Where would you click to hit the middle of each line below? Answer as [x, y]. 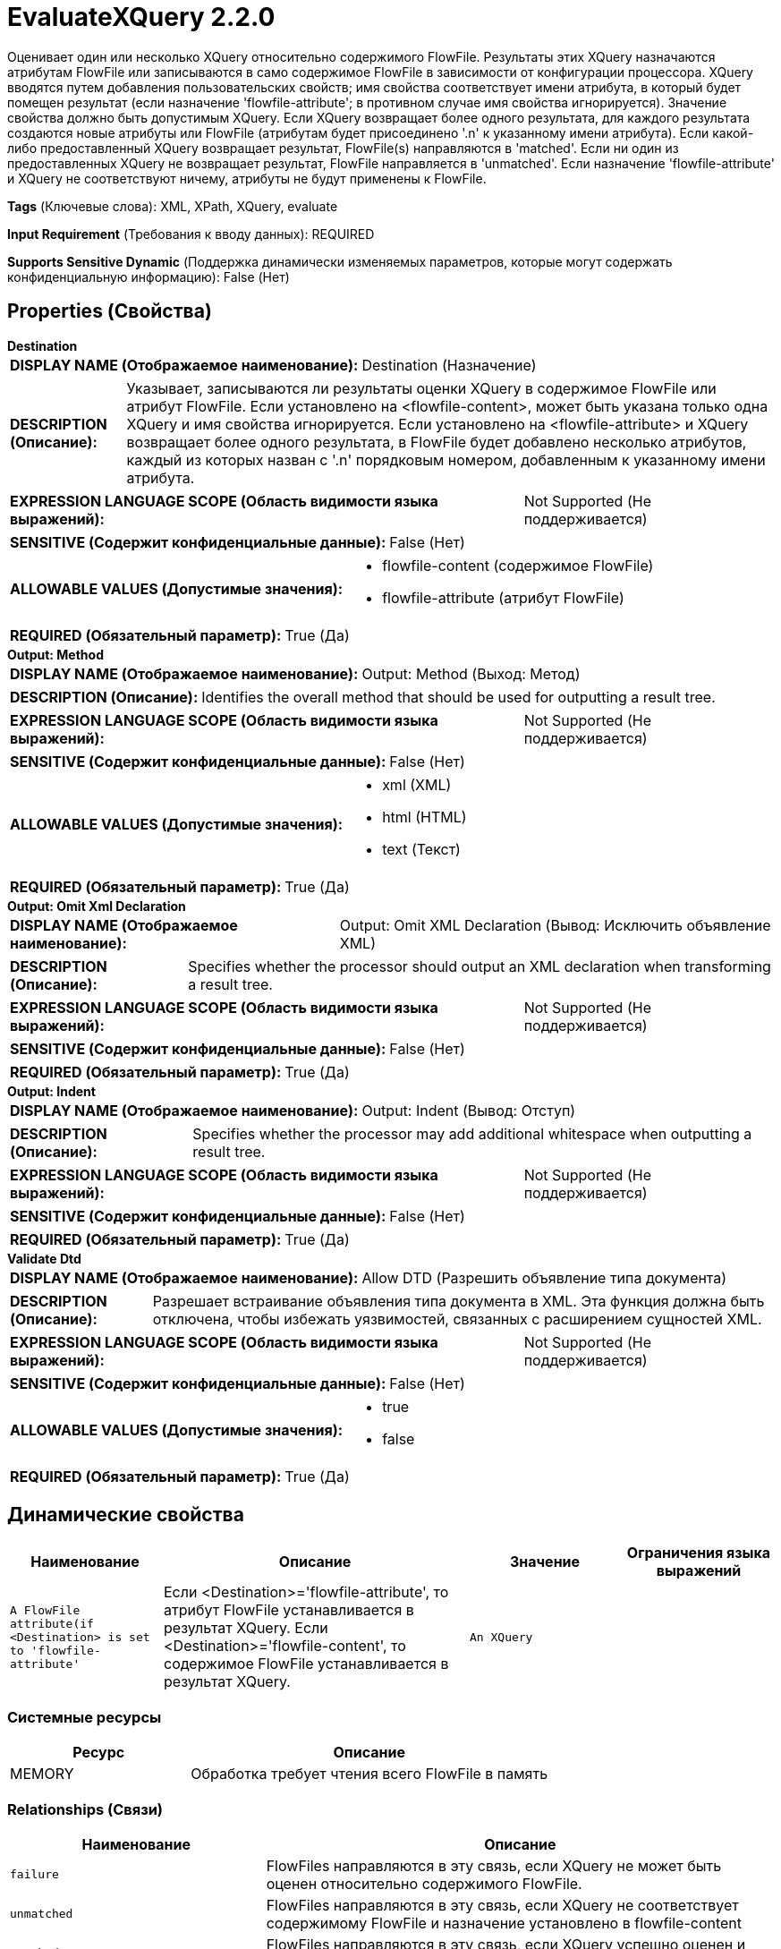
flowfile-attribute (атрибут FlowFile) [503, 597]
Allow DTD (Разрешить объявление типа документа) [544, 1277]
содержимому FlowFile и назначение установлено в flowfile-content [504, 1923]
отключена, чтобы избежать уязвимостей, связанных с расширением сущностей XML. [457, 1319]
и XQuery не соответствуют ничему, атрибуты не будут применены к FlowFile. [247, 178]
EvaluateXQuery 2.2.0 [141, 17]
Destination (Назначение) [449, 365]
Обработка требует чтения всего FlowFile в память [369, 1774]
